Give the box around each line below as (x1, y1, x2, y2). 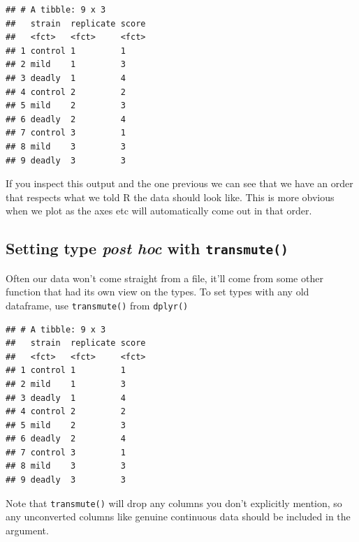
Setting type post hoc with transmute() (6, 237, 288, 259)
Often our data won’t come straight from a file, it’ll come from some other (6, 270, 323, 285)
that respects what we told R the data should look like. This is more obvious (6, 189, 335, 204)
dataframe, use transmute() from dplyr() (6, 298, 189, 312)
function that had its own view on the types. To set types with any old (6, 284, 309, 299)
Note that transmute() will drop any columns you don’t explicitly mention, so (6, 495, 342, 510)
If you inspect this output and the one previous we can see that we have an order (6, 176, 353, 191)
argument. (6, 522, 49, 537)
